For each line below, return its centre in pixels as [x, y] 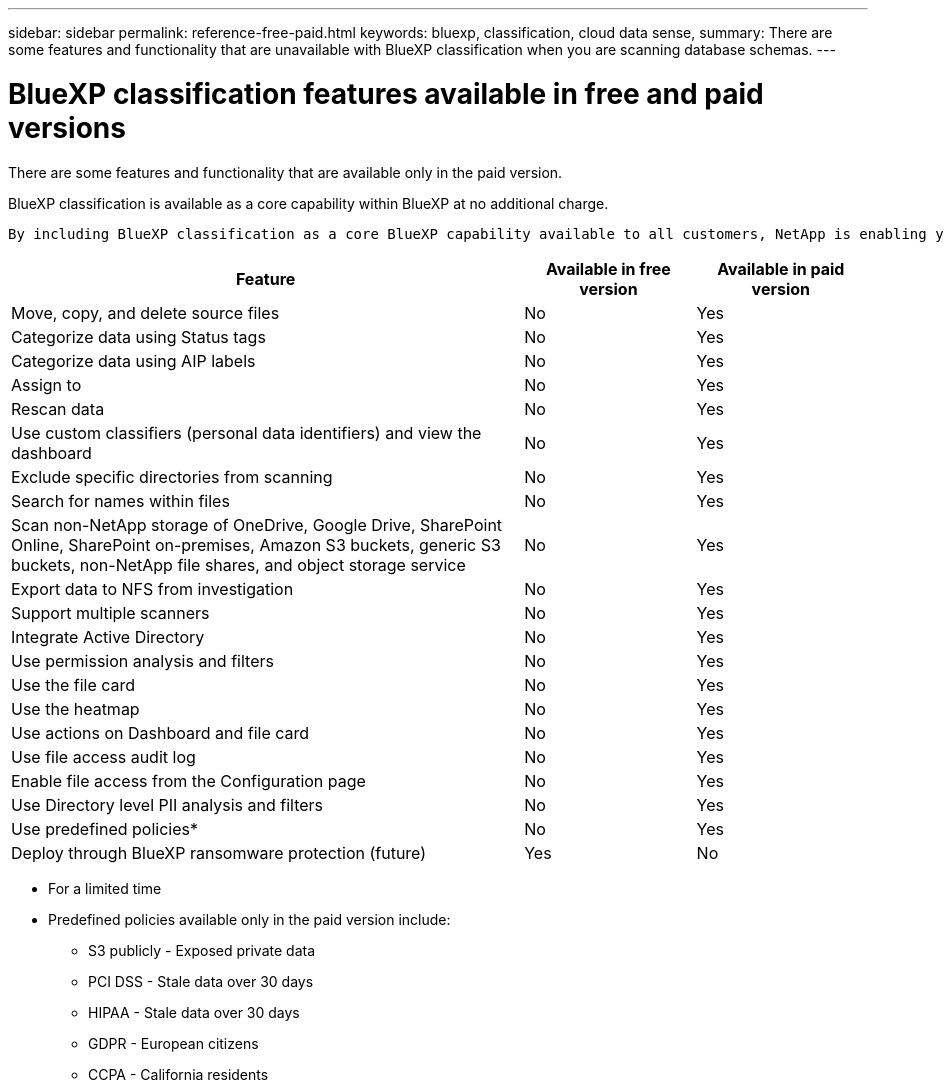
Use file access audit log [103, 756]
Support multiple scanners [110, 612]
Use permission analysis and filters [142, 660]
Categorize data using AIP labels [133, 360]
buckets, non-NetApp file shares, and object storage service [238, 564]
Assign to [46, 384]
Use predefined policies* [105, 828]
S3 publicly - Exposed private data [202, 950]
